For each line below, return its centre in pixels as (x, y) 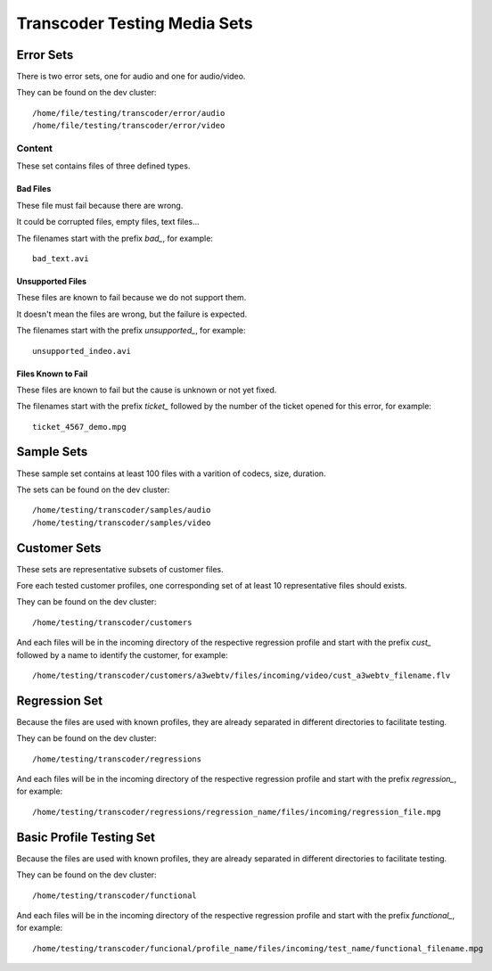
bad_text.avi (61, 258)
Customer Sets (59, 548)
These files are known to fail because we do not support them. (131, 298)
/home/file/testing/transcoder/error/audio (129, 113)
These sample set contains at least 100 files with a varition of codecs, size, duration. (171, 473)
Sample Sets (52, 452)
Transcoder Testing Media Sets (135, 23)
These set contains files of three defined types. (103, 166)
